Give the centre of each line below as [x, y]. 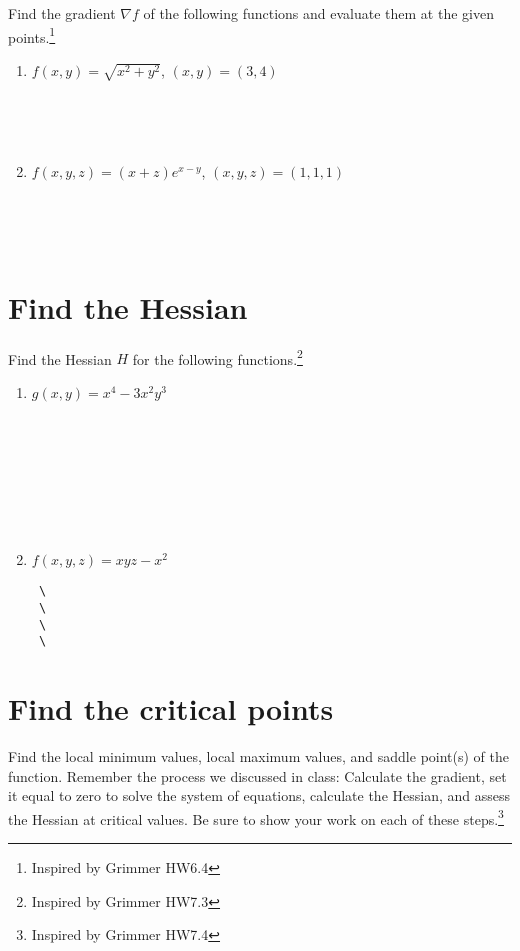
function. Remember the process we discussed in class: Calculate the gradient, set [257, 775]
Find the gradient [62, 13]
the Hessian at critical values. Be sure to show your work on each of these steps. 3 [256, 817]
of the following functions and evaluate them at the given [318, 13]
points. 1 [32, 35]
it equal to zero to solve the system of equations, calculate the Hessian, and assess [259, 795]
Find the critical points [171, 708]
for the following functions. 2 [217, 357]
